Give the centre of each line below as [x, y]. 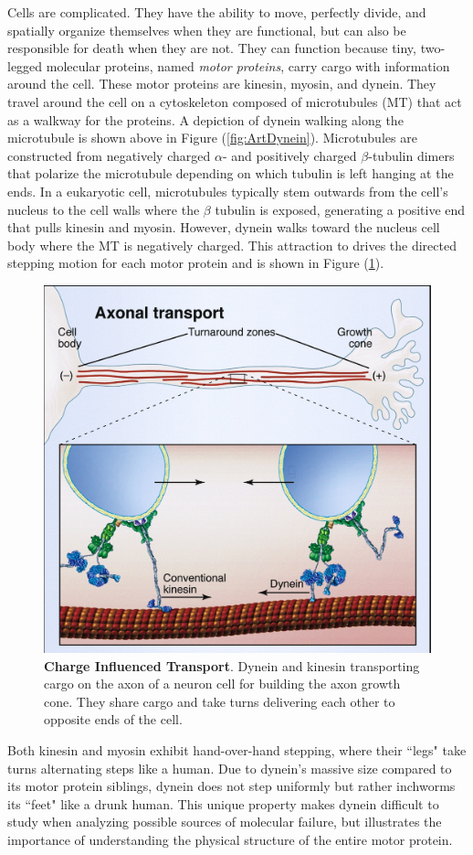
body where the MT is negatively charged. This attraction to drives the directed [232, 245]
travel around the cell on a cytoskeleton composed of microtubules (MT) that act [235, 101]
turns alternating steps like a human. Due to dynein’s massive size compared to [230, 768]
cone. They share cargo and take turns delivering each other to [220, 701]
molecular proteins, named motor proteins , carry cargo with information [248, 65]
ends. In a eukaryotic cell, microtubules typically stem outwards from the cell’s [228, 191]
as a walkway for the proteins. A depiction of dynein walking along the [205, 119]
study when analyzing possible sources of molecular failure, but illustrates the [225, 822]
